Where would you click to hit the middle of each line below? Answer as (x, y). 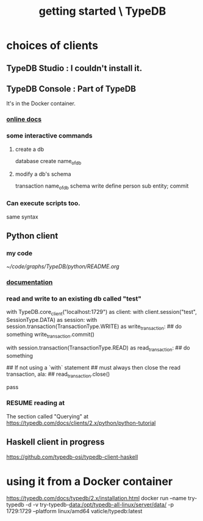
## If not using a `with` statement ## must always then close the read (94, 367)
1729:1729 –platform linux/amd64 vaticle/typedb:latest (74, 511)
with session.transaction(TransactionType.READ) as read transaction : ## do (98, 348)
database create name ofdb (48, 162)
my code (20, 253)
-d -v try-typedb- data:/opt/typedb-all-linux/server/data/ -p (99, 505)
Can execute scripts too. (43, 203)
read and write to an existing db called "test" (74, 299)
